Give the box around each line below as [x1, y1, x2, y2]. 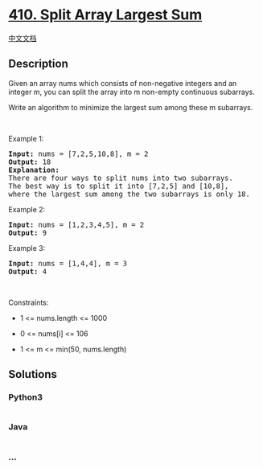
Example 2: [8, 204, 46, 214]
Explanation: [8, 165, 60, 174]
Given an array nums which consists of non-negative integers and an [8, 78, 237, 88]
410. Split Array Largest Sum [8, 6, 203, 24]
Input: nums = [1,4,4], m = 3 [8, 259, 128, 268]
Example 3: [8, 243, 46, 252]
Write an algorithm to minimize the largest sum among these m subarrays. [8, 102, 253, 112]
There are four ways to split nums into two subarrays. [8, 173, 233, 183]
